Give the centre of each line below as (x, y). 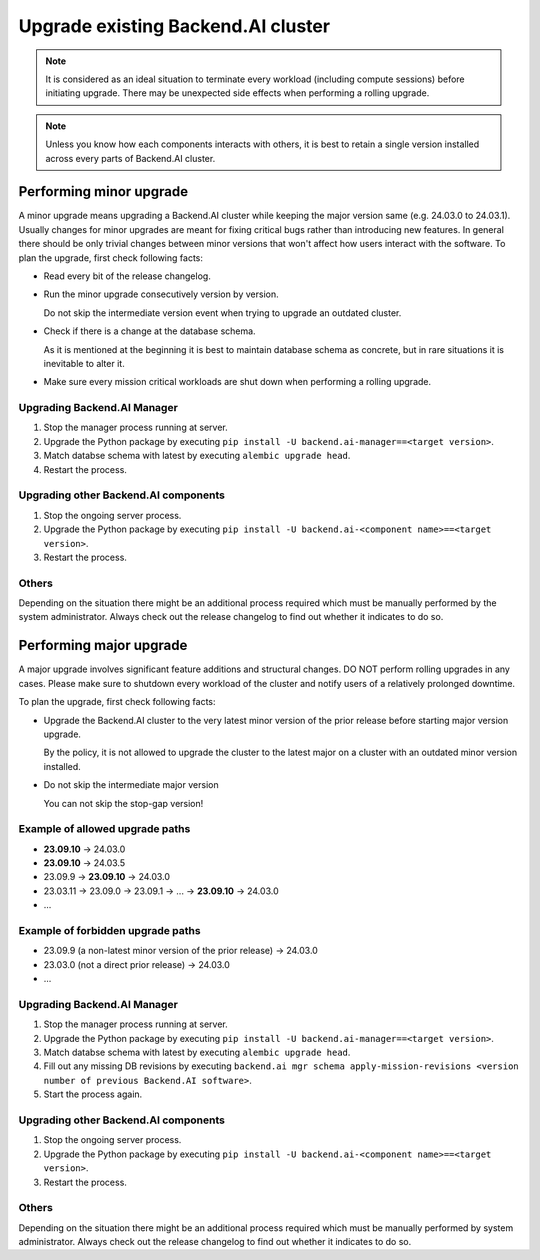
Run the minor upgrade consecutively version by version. (161, 294)
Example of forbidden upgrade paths (109, 930)
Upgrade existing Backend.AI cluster (174, 26)
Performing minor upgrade (103, 191)
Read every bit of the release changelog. (127, 276)
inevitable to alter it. (84, 363)
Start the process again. (93, 1094)
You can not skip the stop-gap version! (123, 803)
